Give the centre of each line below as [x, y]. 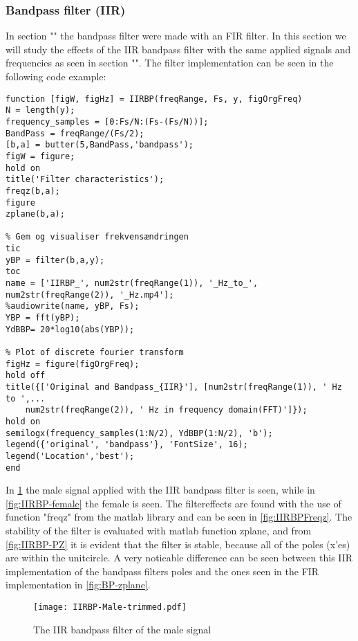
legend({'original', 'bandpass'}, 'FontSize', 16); [127, 445]
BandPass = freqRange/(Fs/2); [75, 133]
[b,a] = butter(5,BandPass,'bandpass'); [100, 145]
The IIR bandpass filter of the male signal [122, 629]
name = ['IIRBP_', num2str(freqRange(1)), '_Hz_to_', [132, 283]
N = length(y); [40, 110]
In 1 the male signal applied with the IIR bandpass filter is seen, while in [160, 490]
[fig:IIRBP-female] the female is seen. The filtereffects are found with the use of [173, 503]
